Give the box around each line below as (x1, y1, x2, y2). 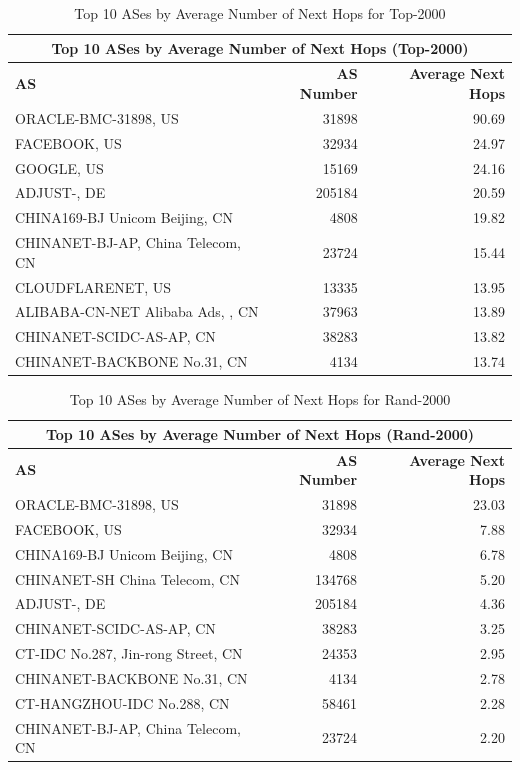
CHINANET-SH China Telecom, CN (15, 568, 240, 589)
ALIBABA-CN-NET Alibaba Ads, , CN (15, 301, 259, 322)
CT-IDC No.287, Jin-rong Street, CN (15, 643, 243, 664)
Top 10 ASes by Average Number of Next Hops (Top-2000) (51, 37, 469, 58)
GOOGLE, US (15, 157, 104, 178)
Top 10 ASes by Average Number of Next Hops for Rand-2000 (69, 389, 451, 410)
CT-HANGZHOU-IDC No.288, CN (15, 692, 230, 713)
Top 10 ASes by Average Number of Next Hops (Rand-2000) (45, 423, 475, 444)
